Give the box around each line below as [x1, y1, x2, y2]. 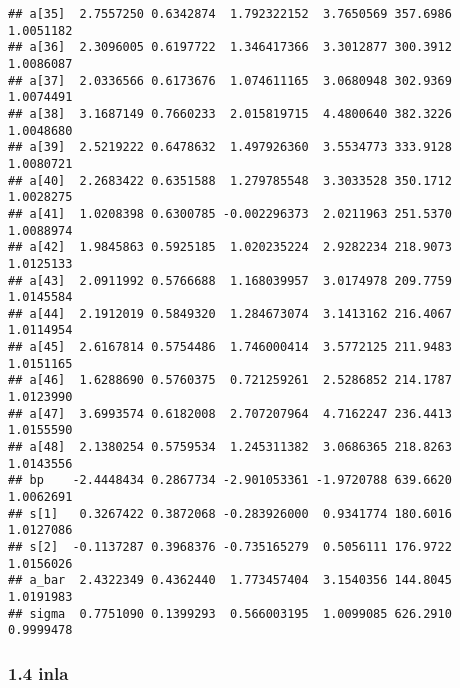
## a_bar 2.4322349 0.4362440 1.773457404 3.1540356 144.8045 [8, 573, 452, 588]
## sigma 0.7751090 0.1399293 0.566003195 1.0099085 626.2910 [8, 606, 452, 621]
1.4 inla [8, 660, 69, 685]
